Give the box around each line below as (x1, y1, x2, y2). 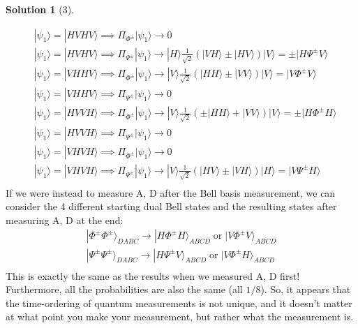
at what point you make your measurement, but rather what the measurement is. (6, 309, 354, 324)
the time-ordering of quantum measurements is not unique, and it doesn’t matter (6, 295, 352, 310)
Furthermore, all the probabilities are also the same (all (6, 282, 243, 297)
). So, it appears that (260, 282, 351, 297)
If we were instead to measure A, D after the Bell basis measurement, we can (6, 185, 336, 200)
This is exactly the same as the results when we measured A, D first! (6, 268, 300, 283)
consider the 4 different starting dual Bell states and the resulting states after (6, 199, 337, 214)
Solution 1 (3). (6, 2, 74, 16)
